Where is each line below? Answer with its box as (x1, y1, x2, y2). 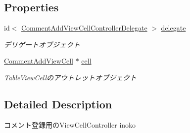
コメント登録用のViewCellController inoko (4, 119, 136, 130)
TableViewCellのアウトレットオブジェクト (4, 72, 137, 82)
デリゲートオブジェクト (4, 39, 80, 49)
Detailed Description (4, 96, 112, 111)
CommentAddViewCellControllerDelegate (21, 23, 147, 33)
